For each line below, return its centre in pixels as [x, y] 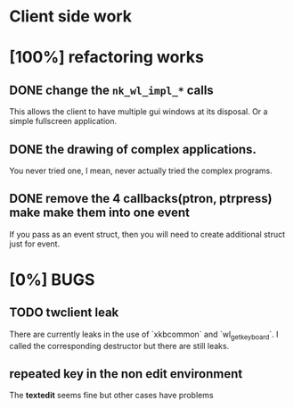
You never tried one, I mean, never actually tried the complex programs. [141, 171]
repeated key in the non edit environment [126, 374]
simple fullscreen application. [63, 121]
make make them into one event [99, 213]
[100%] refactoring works [107, 58]
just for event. [35, 244]
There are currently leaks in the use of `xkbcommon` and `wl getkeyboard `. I [144, 335]
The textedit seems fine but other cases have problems [111, 396]
